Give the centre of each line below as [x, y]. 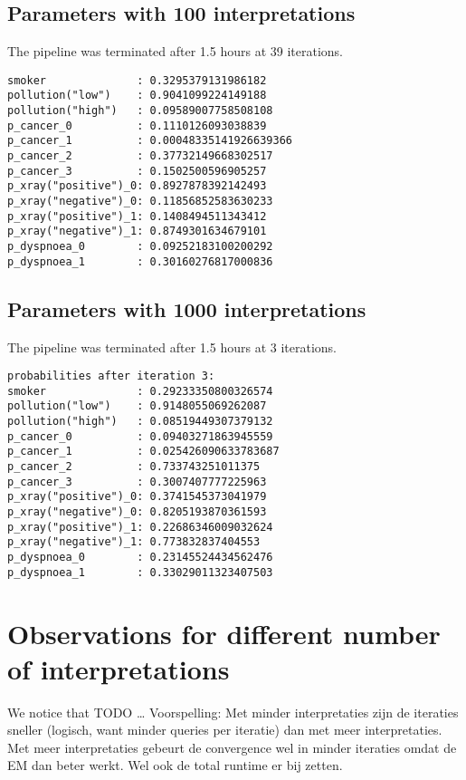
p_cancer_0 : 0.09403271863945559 [140, 436]
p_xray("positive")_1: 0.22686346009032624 [140, 527]
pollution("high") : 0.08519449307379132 [140, 422]
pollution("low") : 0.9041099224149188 [137, 96]
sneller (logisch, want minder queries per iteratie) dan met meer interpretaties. [225, 730]
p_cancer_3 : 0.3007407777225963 [137, 481]
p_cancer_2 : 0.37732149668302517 [140, 156]
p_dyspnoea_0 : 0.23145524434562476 [140, 557]
